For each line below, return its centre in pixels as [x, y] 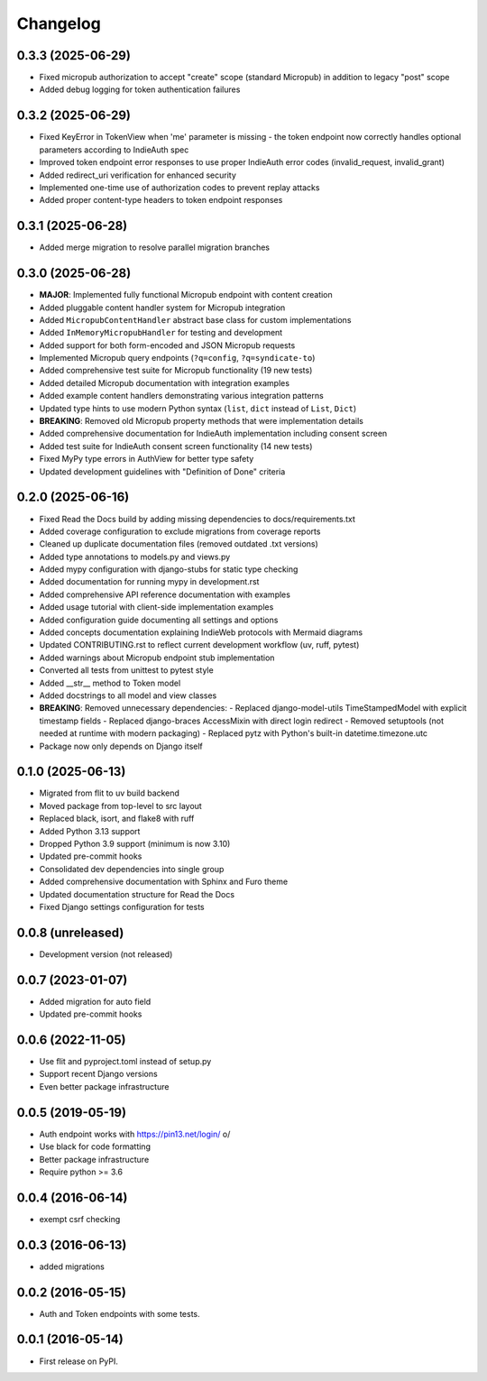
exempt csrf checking [80, 1219]
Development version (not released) [106, 954]
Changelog [59, 23]
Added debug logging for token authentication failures [140, 89]
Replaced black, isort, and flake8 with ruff [117, 819]
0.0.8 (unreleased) [70, 932]
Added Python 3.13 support [90, 831]
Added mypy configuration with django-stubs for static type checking [169, 569]
